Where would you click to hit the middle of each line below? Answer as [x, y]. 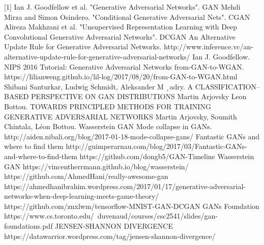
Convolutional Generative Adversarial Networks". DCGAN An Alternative [120, 36]
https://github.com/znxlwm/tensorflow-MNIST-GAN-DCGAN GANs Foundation [132, 206]
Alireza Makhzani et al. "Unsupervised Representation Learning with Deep [121, 27]
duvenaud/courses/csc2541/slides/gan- [157, 216]
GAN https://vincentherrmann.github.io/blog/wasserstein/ [96, 166]
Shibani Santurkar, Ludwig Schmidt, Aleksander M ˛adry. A [99, 86]
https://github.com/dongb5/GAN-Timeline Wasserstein [167, 156]
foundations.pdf [28, 226]
